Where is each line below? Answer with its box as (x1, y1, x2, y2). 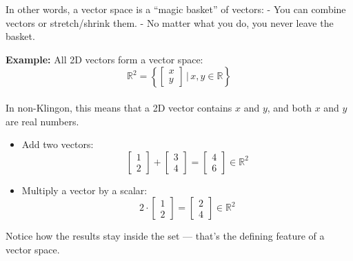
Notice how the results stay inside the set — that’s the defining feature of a (6, 229, 325, 243)
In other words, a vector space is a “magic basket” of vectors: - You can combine (6, 2, 346, 16)
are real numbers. (6, 114, 79, 128)
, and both (267, 100, 312, 114)
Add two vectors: (21, 137, 94, 152)
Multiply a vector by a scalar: (21, 182, 148, 197)
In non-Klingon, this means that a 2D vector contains (6, 100, 232, 114)
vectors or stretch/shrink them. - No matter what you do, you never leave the (6, 15, 334, 30)
